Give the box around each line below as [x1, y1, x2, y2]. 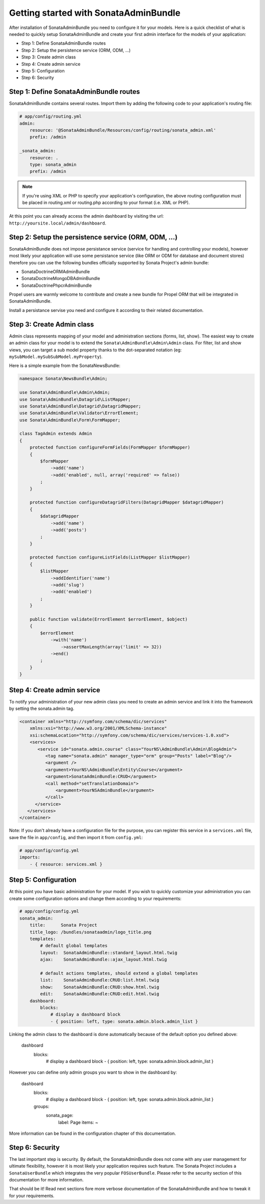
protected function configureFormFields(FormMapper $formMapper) [29, 445, 190, 450]
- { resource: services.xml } [29, 861, 103, 867]
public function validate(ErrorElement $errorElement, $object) [29, 616, 188, 622]
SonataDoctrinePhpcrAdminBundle [21, 282, 92, 288]
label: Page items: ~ [58, 1119, 98, 1125]
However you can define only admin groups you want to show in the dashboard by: [9, 1069, 177, 1075]
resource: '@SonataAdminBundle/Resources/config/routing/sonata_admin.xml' [29, 127, 216, 133]
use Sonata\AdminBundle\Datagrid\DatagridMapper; [19, 403, 141, 409]
